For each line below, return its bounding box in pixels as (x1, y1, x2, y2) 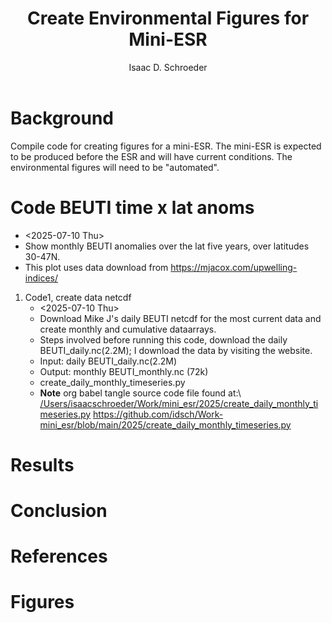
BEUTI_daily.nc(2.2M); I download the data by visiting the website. (39, 344, 313, 356)
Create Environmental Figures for (26, 7, 310, 30)
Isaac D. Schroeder (128, 61, 208, 73)
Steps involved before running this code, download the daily (39, 333, 288, 346)
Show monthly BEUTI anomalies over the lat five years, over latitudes (24, 240, 310, 252)
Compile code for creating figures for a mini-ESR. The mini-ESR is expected (10, 140, 322, 152)
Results (10, 453, 75, 476)
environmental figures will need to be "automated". (10, 161, 220, 173)
